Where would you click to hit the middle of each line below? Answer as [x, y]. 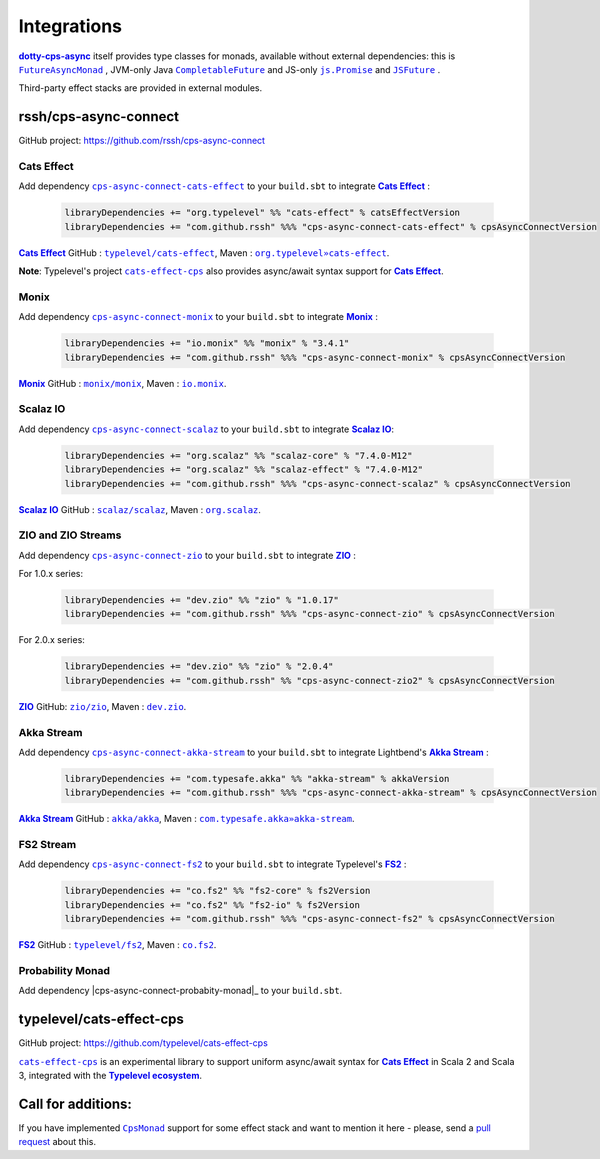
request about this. [57, 1142]
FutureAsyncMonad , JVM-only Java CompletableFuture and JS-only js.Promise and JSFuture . [229, 69]
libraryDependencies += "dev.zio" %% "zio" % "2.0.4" [199, 666]
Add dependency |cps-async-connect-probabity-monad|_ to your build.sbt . [180, 991]
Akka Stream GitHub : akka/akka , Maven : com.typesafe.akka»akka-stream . [186, 819]
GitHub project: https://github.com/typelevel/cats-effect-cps [143, 1043]
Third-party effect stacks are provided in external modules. [140, 88]
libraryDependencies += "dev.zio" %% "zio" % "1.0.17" [201, 600]
